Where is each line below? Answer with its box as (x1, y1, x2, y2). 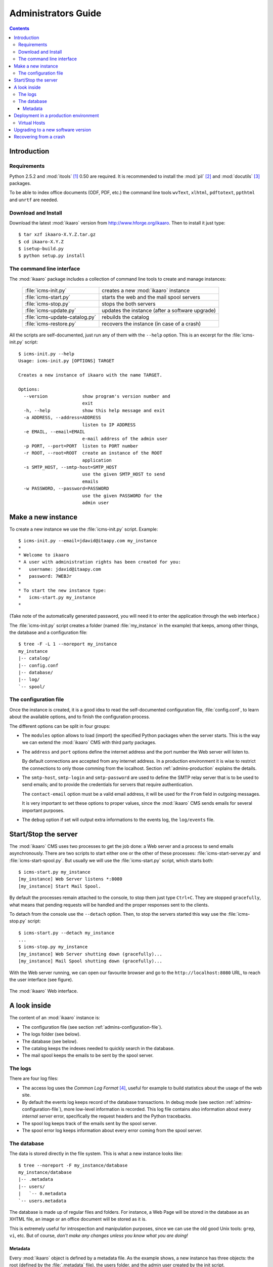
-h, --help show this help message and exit (23, 407, 165, 413)
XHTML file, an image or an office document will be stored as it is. (9, 1216, 147, 1222)
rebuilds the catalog (102, 313, 149, 320)
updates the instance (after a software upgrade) (102, 307, 216, 314)
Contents (9, 25, 30, 31)
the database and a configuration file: (9, 629, 88, 636)
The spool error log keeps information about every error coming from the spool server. (22, 1128, 202, 1134)
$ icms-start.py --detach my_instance (18, 930, 115, 936)
